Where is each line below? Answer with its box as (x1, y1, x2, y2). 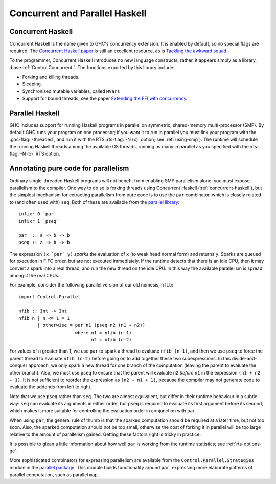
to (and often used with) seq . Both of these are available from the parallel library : (9, 199, 180, 205)
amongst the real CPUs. (9, 272, 60, 278)
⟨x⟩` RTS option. (27, 151, 61, 157)
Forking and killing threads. (22, 74, 80, 80)
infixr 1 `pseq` (18, 218, 59, 224)
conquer (9, 362, 28, 368)
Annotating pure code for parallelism (9, 164, 129, 173)
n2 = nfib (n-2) (91, 337, 132, 342)
